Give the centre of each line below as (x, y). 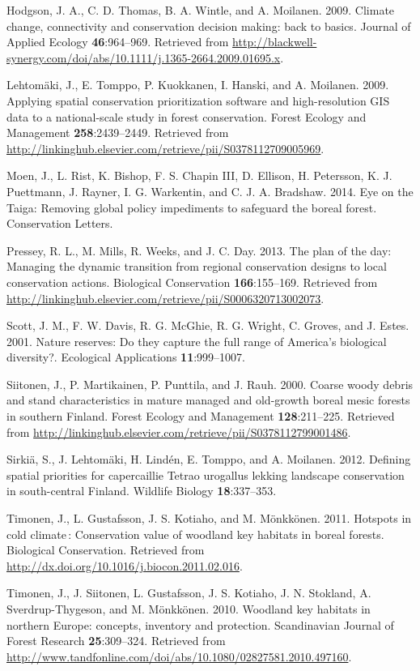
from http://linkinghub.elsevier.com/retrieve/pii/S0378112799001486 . (179, 432)
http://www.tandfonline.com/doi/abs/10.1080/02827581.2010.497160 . (179, 656)
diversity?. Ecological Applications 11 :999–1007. (126, 357)
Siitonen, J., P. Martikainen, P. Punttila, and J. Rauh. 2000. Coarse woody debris (210, 384)
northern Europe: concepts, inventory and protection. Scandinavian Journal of (200, 624)
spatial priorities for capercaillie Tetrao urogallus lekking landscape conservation (206, 474)
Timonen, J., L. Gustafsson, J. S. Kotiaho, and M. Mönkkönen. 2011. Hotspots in (209, 518)
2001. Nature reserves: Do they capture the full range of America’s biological (197, 341)
